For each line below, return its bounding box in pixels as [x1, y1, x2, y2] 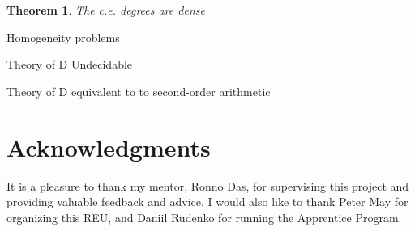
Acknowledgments [6, 130, 211, 163]
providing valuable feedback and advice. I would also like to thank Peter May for [6, 193, 409, 210]
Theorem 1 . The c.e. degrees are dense [6, 2, 205, 18]
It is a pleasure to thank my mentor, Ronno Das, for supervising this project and [6, 177, 409, 194]
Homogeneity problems [6, 28, 120, 45]
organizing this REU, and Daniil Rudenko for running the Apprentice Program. [6, 208, 402, 225]
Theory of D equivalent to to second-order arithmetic [6, 82, 271, 99]
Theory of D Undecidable [6, 56, 133, 73]
